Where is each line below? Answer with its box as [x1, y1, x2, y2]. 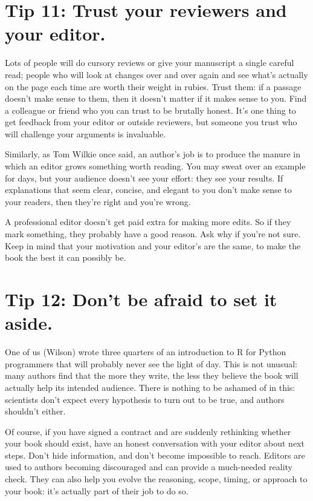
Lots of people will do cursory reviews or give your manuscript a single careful [5, 56, 294, 69]
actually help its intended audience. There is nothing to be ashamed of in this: [5, 381, 295, 393]
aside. [5, 310, 53, 335]
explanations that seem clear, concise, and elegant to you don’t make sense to [5, 183, 292, 196]
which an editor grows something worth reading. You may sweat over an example [5, 160, 306, 172]
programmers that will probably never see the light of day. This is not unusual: [5, 357, 297, 370]
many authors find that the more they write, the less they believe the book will [5, 369, 298, 382]
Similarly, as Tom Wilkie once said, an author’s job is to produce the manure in [5, 148, 300, 160]
